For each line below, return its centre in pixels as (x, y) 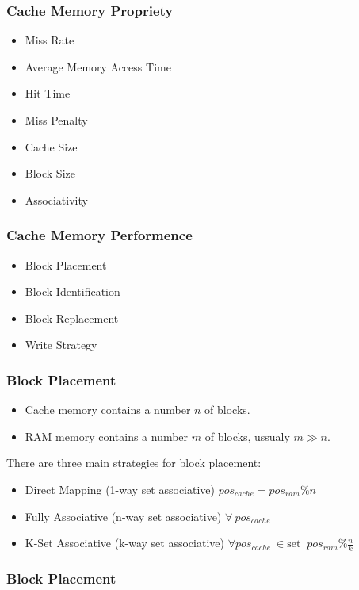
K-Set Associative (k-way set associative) (124, 543)
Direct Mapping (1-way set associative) (120, 489)
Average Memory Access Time (98, 66)
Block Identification (73, 291)
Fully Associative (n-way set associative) (123, 516)
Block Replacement (72, 318)
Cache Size (51, 146)
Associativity (56, 199)
